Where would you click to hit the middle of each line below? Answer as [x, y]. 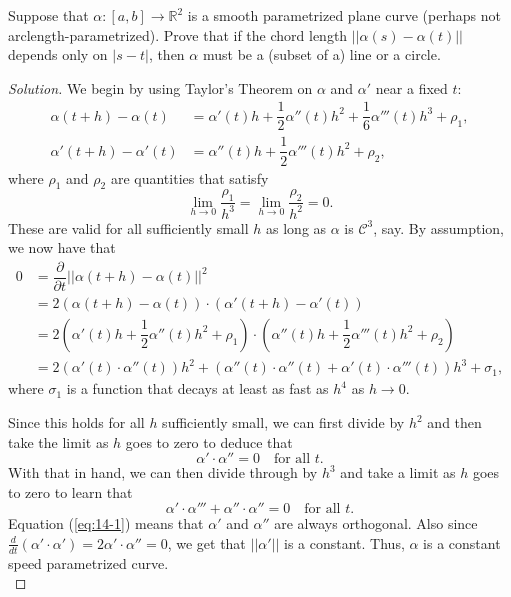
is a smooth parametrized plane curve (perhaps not [344, 15]
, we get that [206, 542]
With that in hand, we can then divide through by [163, 472]
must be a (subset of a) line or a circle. [321, 54]
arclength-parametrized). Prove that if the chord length [178, 34]
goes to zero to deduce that [209, 441]
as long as [296, 227]
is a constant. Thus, [344, 542]
